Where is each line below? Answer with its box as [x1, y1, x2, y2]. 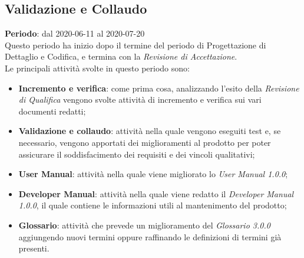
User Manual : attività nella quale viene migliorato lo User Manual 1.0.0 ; [18, 168, 288, 180]
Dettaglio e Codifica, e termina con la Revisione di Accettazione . [5, 50, 237, 63]
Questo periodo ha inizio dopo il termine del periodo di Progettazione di [5, 38, 266, 51]
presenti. [18, 242, 49, 254]
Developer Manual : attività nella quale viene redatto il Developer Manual [18, 187, 294, 200]
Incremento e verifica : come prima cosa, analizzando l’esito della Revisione [18, 81, 299, 94]
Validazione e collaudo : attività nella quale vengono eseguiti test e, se [18, 125, 281, 137]
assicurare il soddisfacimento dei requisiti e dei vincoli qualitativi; [18, 148, 255, 160]
